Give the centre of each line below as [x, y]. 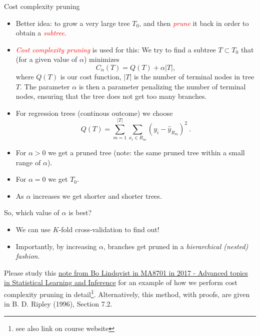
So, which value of [32, 212]
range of [28, 162]
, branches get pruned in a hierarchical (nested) [176, 246]
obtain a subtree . [41, 33]
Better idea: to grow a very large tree [73, 23]
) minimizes [101, 59]
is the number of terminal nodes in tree [194, 76]
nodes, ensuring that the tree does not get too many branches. [111, 96]
